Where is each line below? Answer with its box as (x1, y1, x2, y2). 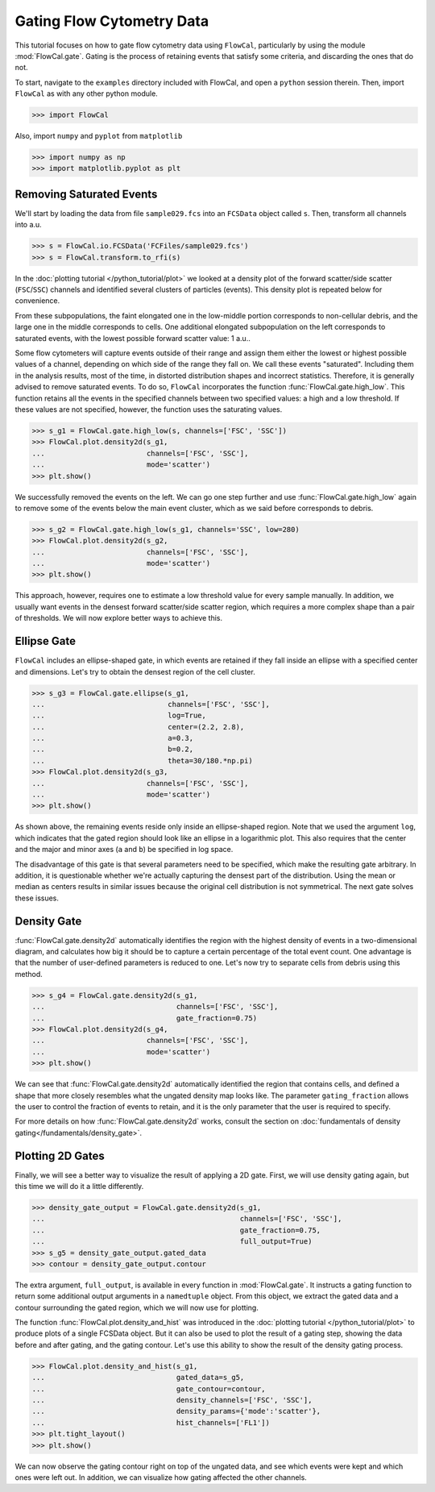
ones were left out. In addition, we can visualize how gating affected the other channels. (14, 1472, 308, 1482)
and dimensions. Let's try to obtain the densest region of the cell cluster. (14, 667, 255, 676)
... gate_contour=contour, (31, 1384, 266, 1394)
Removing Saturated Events (14, 187, 158, 201)
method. (14, 969, 43, 979)
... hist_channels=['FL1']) (31, 1418, 270, 1427)
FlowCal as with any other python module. (14, 89, 159, 98)
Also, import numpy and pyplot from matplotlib (14, 131, 183, 141)
